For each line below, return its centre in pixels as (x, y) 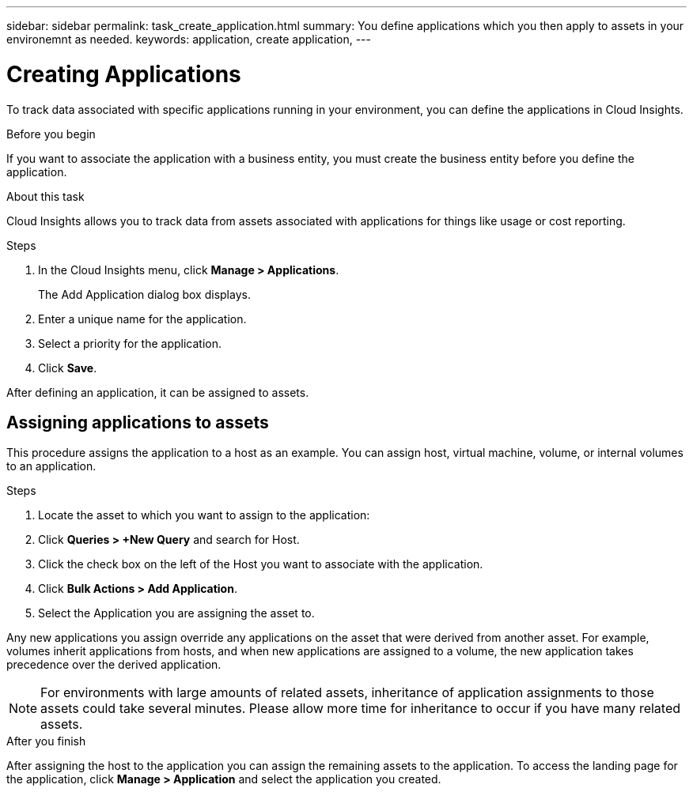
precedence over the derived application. (114, 665)
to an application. (51, 466)
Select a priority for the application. (130, 343)
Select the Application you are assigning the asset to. (176, 613)
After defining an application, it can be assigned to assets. (158, 392)
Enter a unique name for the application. (142, 319)
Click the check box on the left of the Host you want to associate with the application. (261, 564)
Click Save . (68, 368)
